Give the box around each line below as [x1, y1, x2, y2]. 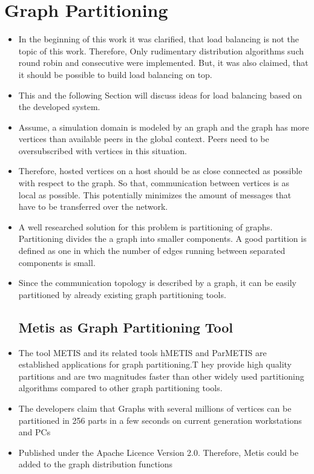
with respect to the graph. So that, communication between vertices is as [18, 177, 290, 189]
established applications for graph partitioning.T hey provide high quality [18, 358, 292, 371]
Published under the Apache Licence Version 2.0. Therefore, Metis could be [18, 446, 299, 458]
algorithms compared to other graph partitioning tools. [18, 381, 223, 394]
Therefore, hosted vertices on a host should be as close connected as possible [18, 164, 303, 177]
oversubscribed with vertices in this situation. [18, 144, 187, 157]
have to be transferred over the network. [18, 200, 168, 213]
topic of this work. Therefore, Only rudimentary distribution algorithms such [18, 44, 304, 57]
